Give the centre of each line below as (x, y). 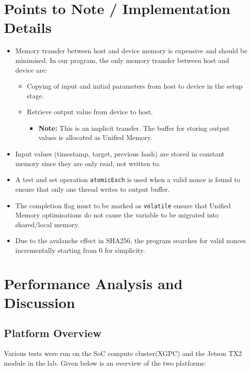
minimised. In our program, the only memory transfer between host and (122, 60)
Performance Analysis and (93, 283)
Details (28, 27)
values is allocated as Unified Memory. (95, 137)
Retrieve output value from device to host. (90, 112)
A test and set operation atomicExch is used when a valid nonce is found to (128, 179)
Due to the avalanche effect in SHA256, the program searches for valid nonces (131, 240)
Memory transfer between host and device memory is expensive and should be (131, 51)
